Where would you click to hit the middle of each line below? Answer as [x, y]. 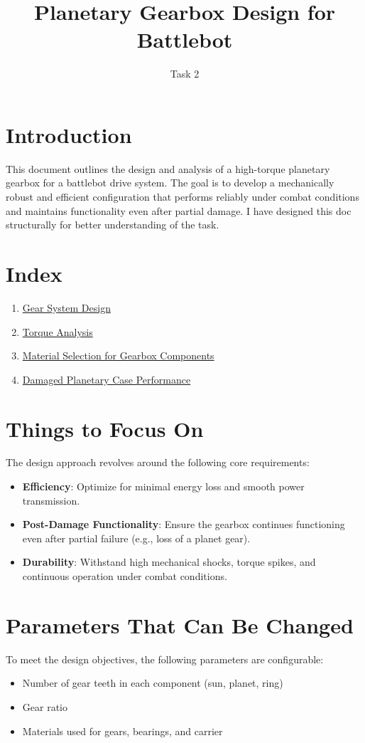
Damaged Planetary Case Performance [107, 379]
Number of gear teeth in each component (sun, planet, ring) [153, 683]
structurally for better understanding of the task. [113, 225]
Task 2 [185, 74]
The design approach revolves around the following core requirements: [158, 462]
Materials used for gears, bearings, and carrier [122, 731]
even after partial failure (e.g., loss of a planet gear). [136, 538]
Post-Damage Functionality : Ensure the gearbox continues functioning [184, 524]
